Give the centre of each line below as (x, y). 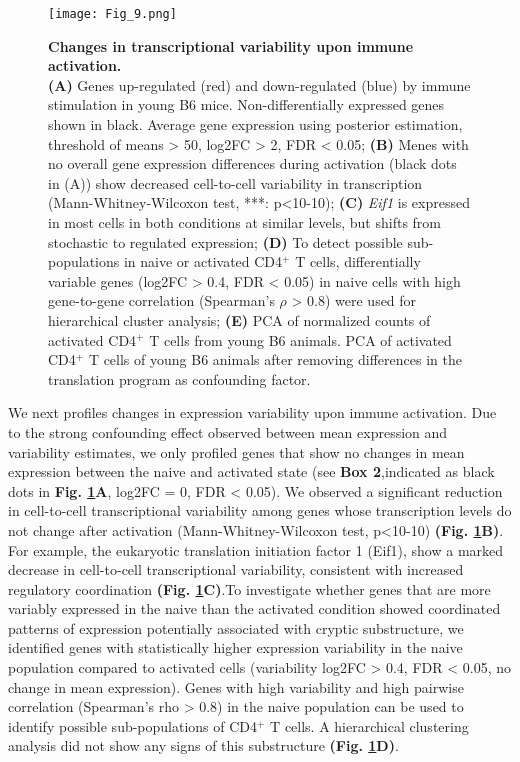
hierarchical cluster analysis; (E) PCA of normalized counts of (239, 319)
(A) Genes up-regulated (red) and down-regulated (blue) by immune (259, 84)
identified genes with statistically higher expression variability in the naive (235, 647)
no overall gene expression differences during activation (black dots (252, 163)
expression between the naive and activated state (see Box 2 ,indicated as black (251, 471)
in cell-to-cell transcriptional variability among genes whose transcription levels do (260, 510)
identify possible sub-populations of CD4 (133, 725)
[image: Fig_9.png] (112, 14)
